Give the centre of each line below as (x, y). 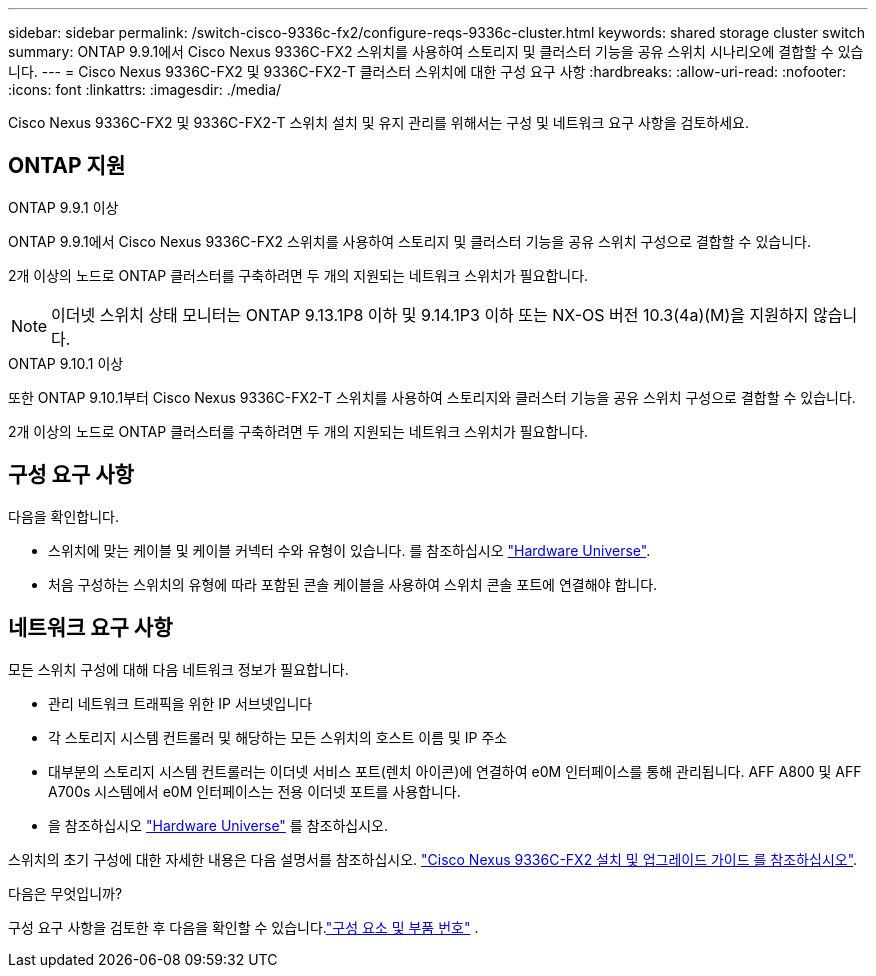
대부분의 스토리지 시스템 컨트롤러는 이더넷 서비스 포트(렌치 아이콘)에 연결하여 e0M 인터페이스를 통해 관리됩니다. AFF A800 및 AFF (455, 771)
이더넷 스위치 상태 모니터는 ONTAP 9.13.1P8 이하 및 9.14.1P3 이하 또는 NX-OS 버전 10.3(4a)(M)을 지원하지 (430, 314)
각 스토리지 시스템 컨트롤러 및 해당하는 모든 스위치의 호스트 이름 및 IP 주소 (278, 737)
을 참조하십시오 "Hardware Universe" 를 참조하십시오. (218, 825)
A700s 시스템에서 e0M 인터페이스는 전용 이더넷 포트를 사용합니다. (254, 791)
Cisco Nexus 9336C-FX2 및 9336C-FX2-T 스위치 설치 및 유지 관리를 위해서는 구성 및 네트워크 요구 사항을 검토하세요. (378, 122)
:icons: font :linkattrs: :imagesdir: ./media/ (145, 89)
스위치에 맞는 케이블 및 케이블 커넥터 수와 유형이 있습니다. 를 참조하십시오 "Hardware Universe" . (349, 550)
